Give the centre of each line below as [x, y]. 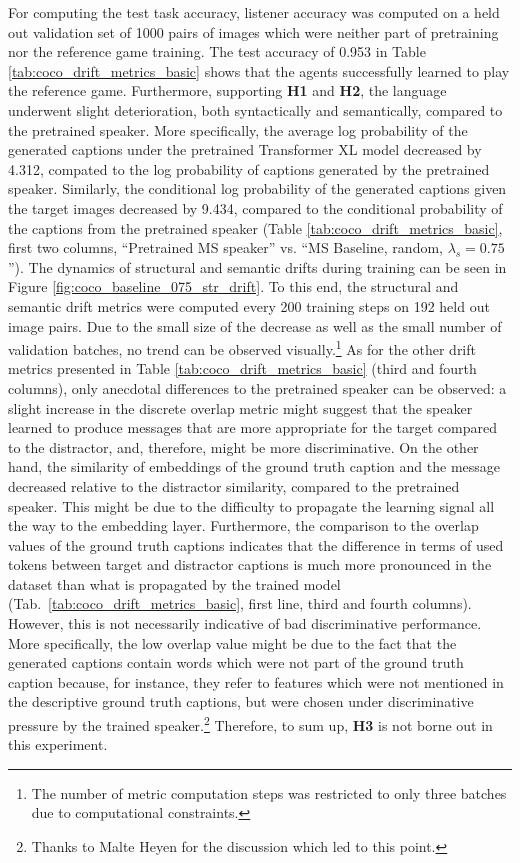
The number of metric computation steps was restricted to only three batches [269, 792]
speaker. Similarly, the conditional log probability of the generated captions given [257, 188]
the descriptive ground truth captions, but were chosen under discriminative [241, 701]
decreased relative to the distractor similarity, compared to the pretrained [234, 485]
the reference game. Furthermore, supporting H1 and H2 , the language [227, 90]
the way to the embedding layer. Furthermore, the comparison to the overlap [243, 525]
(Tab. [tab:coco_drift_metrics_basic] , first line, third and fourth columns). [240, 603]
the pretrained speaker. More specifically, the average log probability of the [238, 129]
